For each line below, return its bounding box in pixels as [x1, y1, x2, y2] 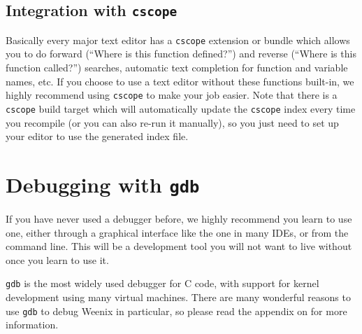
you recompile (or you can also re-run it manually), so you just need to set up [6, 115, 339, 130]
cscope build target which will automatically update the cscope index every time [6, 101, 356, 116]
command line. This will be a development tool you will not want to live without [6, 239, 352, 253]
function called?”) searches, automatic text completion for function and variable [6, 60, 348, 75]
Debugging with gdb [6, 169, 200, 198]
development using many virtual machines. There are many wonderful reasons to [6, 290, 351, 304]
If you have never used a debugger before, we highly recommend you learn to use [6, 211, 352, 225]
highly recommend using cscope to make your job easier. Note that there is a [6, 88, 338, 102]
